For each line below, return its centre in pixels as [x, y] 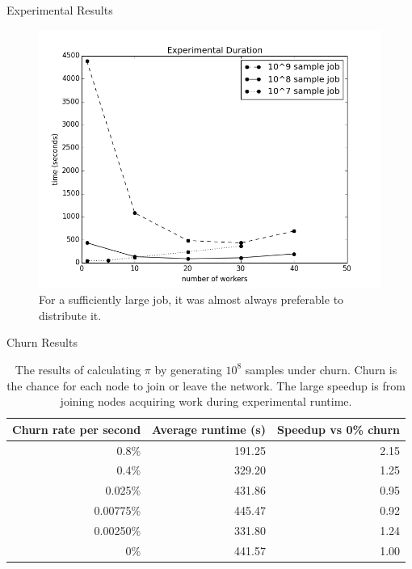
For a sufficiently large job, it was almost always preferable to [191, 299]
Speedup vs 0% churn [338, 429]
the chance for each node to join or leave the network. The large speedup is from [206, 385]
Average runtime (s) [209, 429]
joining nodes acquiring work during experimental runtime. [206, 401]
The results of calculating [78, 369]
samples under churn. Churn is [321, 369]
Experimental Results [60, 10]
